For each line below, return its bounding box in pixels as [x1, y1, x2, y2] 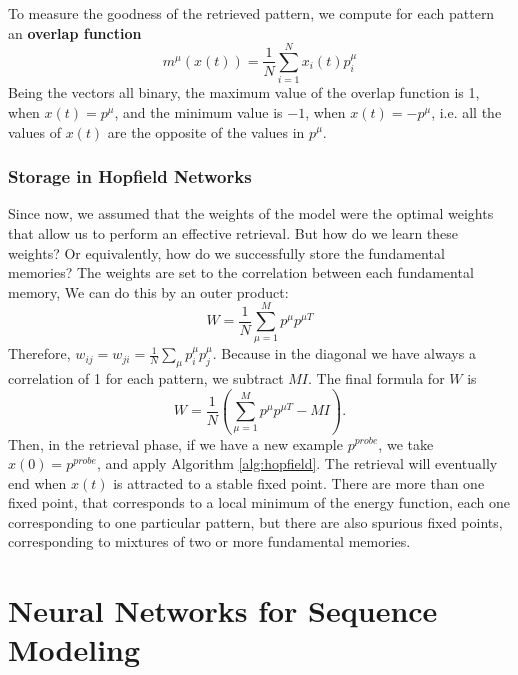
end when [8, 472, 67, 493]
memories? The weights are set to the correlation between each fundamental [8, 262, 474, 283]
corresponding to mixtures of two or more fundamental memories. [8, 531, 411, 552]
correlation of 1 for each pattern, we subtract [8, 368, 284, 389]
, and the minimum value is [114, 101, 283, 122]
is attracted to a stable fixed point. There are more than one [113, 472, 485, 493]
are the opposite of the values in [107, 121, 305, 142]
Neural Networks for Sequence [8, 590, 438, 631]
